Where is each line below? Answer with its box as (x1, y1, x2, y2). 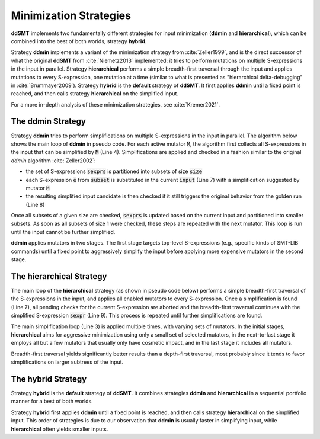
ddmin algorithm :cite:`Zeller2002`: (11, 157, 96, 164)
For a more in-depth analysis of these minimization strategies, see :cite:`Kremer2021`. (11, 101, 220, 108)
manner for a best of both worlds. (11, 398, 93, 405)
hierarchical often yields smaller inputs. (11, 425, 108, 432)
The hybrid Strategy (11, 374, 87, 384)
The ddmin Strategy (11, 116, 86, 127)
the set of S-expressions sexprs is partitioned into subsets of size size (25, 168, 203, 175)
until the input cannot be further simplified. (11, 228, 116, 235)
